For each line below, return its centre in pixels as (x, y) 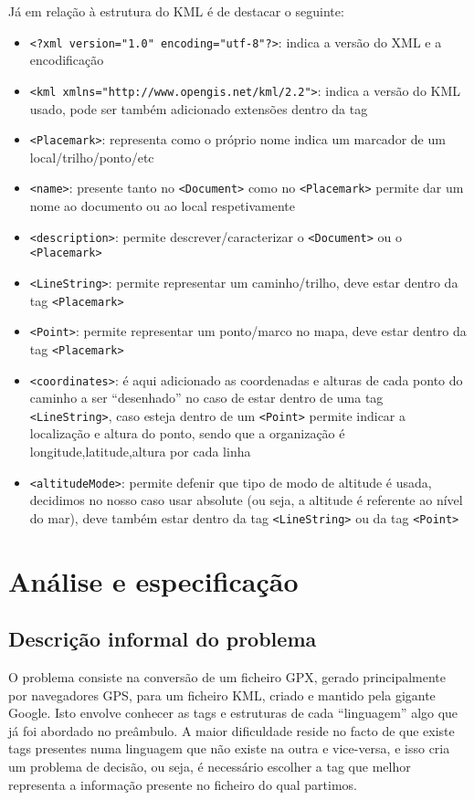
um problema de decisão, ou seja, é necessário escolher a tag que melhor (210, 767)
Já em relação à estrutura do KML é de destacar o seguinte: (176, 11)
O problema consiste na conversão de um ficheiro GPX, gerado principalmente (227, 677)
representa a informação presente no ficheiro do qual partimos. (183, 784)
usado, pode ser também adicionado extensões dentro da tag (199, 108)
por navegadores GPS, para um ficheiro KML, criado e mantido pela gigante (222, 695)
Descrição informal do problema (163, 639)
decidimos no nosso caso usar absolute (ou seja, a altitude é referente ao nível (246, 500)
